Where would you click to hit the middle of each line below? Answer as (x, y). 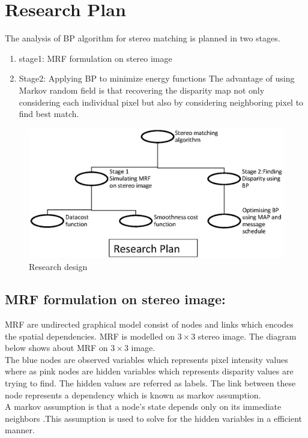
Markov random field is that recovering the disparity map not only (142, 90)
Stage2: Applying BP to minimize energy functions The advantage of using (157, 78)
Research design (58, 267)
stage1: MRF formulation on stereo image (95, 58)
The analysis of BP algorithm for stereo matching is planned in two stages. (143, 38)
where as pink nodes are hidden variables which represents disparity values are (149, 371)
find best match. (49, 114)
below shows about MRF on (56, 348)
